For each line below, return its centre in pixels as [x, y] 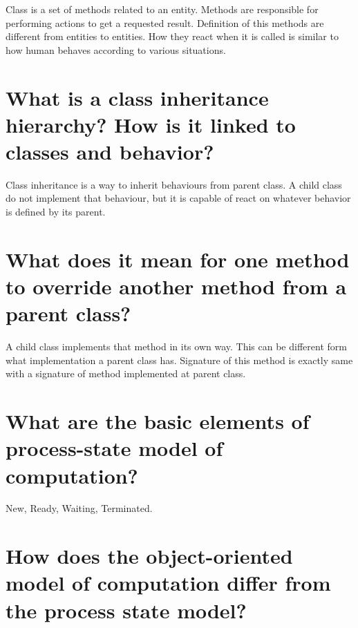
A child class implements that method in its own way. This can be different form [176, 346]
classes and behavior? [110, 151]
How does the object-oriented [149, 556]
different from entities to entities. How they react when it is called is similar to [172, 36]
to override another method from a [176, 286]
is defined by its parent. [56, 212]
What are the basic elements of [158, 421]
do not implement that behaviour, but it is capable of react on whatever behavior [178, 198]
